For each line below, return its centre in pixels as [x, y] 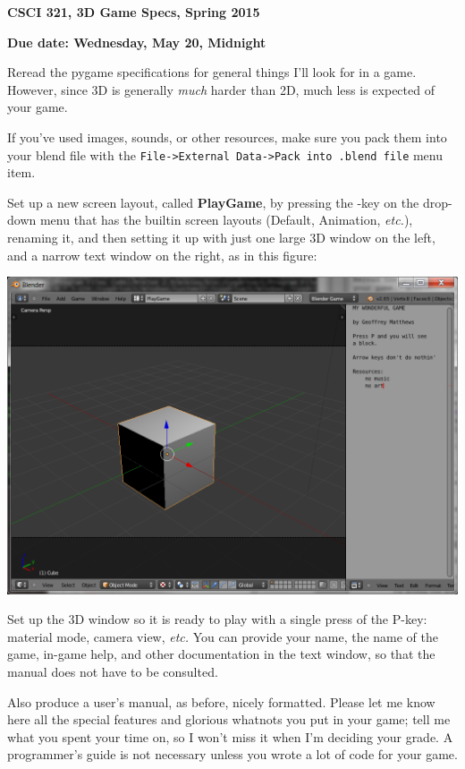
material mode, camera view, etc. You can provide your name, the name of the [223, 636]
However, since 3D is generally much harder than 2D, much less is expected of [221, 89]
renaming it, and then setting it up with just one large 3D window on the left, [221, 237]
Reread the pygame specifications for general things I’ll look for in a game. [212, 72]
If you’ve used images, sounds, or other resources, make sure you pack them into [227, 137]
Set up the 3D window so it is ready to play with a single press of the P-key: [217, 619]
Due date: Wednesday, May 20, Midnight [137, 42]
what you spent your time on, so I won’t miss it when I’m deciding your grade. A [230, 736]
